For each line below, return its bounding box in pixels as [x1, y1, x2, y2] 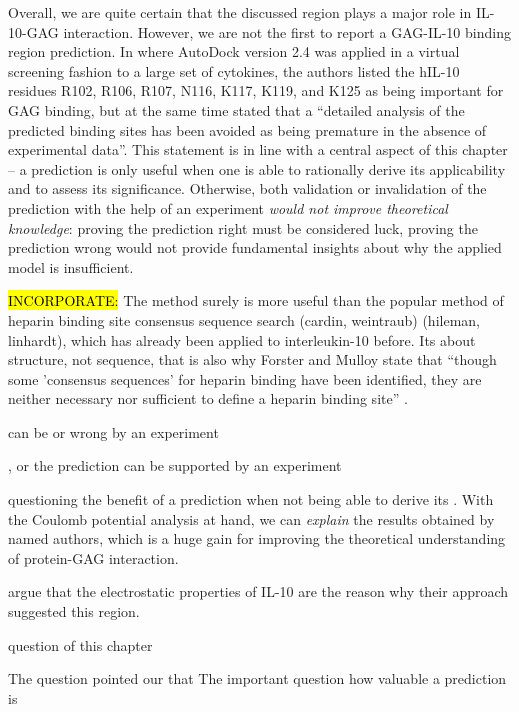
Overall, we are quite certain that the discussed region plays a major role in [8, 2, 472, 22]
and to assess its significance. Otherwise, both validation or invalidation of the [8, 178, 487, 199]
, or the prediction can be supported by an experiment [8, 455, 342, 476]
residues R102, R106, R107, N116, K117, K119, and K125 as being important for [8, 80, 504, 101]
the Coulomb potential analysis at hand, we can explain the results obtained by [8, 508, 495, 529]
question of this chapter [8, 634, 153, 655]
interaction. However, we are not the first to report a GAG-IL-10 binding [63, 21, 511, 42]
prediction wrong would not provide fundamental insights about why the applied [8, 237, 502, 258]
